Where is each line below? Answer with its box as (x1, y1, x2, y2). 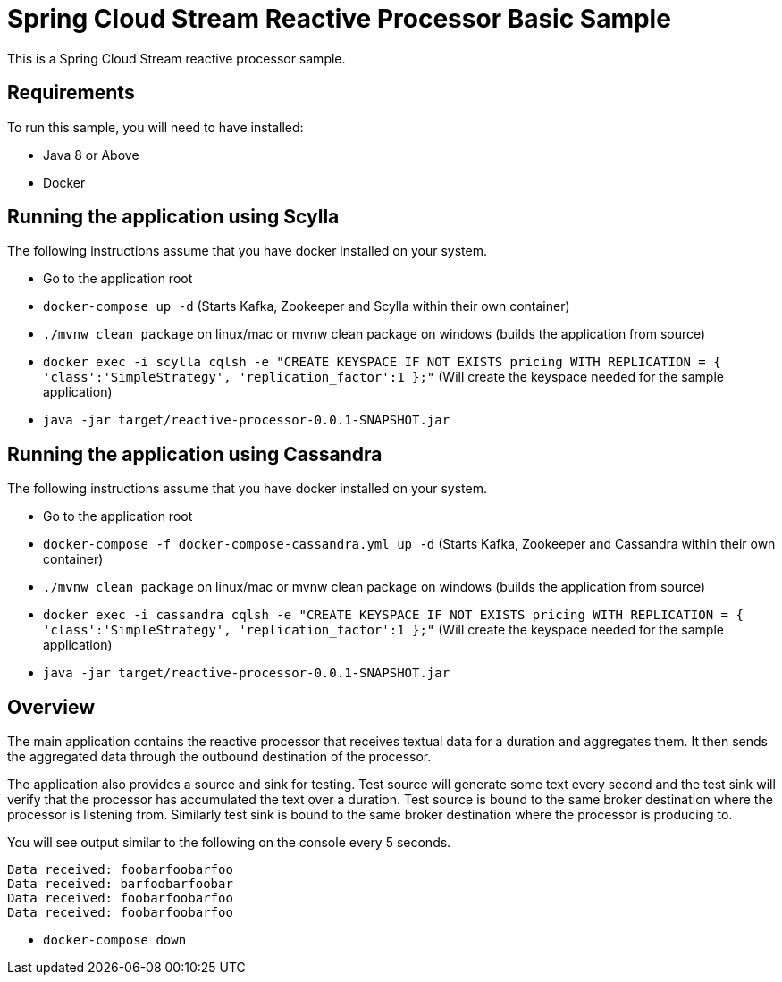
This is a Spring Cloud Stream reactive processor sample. (7, 50, 346, 66)
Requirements (7, 81, 135, 105)
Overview (7, 695, 96, 718)
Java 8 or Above (43, 147, 139, 163)
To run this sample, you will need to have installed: (7, 119, 304, 135)
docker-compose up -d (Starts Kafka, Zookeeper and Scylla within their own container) (43, 298, 570, 315)
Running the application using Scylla (7, 206, 340, 229)
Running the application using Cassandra (7, 442, 383, 466)
